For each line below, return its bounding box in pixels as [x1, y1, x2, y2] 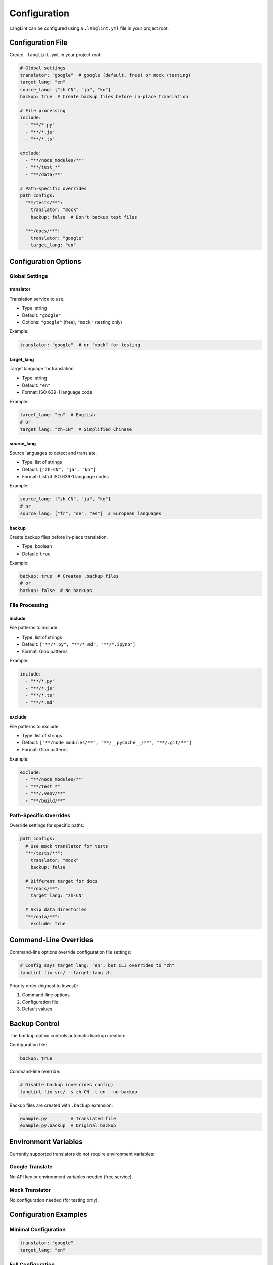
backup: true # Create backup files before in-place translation [20, 94, 188, 99]
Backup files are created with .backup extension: [9, 1102, 113, 1108]
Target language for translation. [9, 366, 75, 372]
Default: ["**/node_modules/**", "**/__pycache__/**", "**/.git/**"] [22, 739, 192, 746]
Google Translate [9, 1163, 53, 1170]
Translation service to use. [9, 296, 65, 302]
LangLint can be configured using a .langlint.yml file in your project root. [9, 25, 169, 31]
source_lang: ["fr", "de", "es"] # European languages [20, 510, 162, 516]
